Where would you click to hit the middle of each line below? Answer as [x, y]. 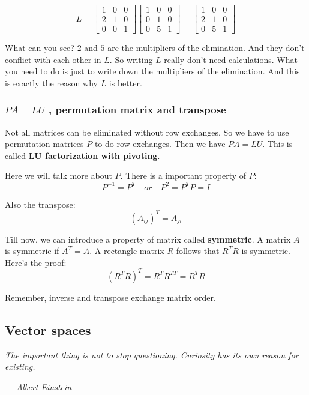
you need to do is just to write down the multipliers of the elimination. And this [152, 71]
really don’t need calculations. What [231, 59]
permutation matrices [44, 144]
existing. [20, 366]
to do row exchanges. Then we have [160, 144]
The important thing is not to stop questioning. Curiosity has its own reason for [152, 354]
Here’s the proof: [36, 262]
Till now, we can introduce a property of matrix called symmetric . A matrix [148, 239]
